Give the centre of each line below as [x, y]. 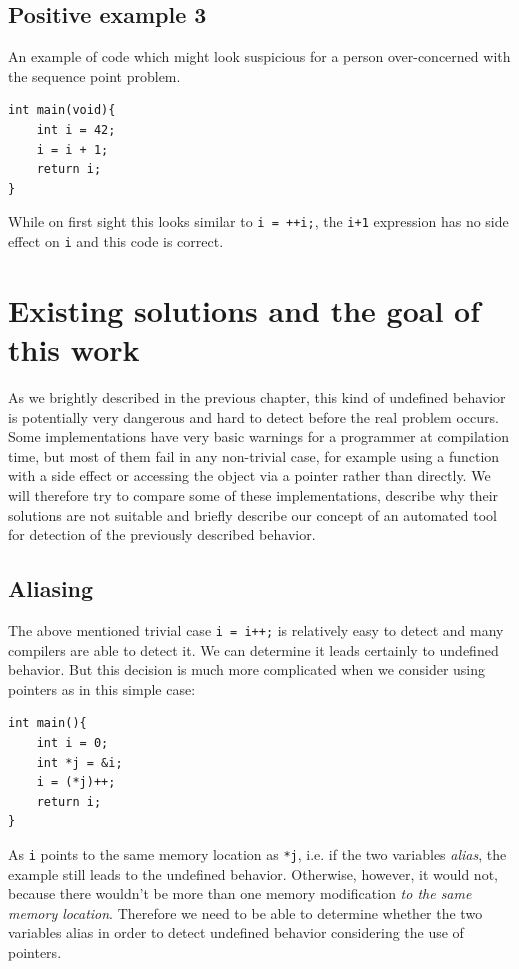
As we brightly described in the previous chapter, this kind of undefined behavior [257, 396]
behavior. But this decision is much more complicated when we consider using [247, 669]
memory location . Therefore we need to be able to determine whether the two [245, 912]
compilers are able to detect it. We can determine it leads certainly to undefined [253, 649]
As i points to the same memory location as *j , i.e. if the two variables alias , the [257, 853]
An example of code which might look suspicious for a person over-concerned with [259, 56]
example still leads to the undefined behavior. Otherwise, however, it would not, [253, 873]
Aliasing [51, 588]
